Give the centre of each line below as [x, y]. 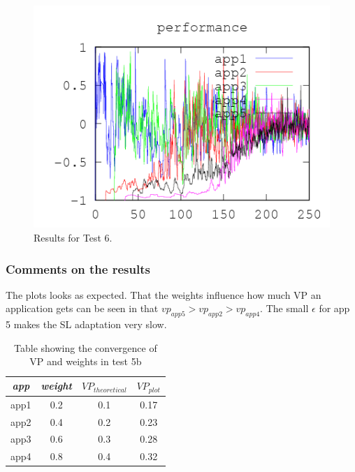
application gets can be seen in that [82, 308]
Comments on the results [78, 268]
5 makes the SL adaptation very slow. [86, 324]
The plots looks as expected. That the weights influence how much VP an [164, 294]
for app [334, 308]
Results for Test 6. [73, 238]
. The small [284, 308]
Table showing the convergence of [86, 347]
